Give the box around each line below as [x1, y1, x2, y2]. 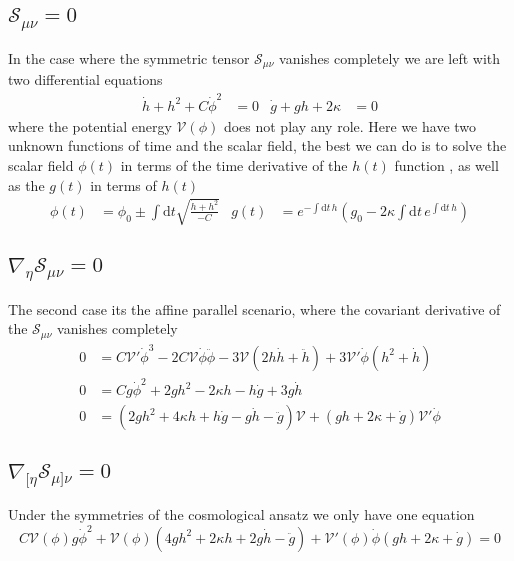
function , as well [394, 154, 499, 175]
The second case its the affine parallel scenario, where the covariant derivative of [8, 298, 501, 319]
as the [8, 174, 45, 195]
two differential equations [8, 69, 163, 90]
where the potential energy [8, 115, 172, 136]
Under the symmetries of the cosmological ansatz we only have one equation [8, 504, 475, 525]
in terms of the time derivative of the [120, 154, 348, 175]
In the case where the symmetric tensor [8, 47, 250, 68]
